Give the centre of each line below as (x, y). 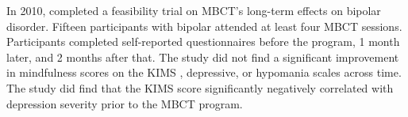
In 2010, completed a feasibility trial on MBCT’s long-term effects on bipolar (194, 10)
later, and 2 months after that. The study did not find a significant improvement (203, 57)
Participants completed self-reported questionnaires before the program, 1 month (203, 42)
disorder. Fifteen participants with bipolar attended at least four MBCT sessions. (204, 26)
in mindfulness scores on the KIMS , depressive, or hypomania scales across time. (204, 72)
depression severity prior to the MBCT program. (125, 103)
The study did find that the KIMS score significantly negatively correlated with (200, 87)
